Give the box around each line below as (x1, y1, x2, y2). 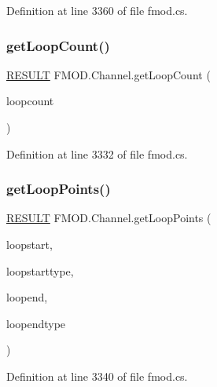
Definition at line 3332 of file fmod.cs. (6, 145, 188, 162)
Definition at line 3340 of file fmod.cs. (6, 367, 188, 384)
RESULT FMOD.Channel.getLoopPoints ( (6, 210, 211, 226)
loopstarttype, (6, 262, 74, 279)
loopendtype (6, 315, 66, 331)
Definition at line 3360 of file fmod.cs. (6, 2, 188, 18)
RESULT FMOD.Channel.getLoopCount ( (6, 66, 211, 82)
